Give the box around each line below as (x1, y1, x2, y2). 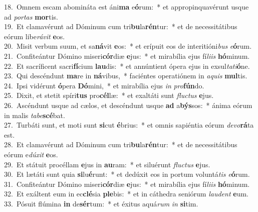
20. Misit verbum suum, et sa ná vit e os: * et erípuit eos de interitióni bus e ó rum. (4, 41, 252, 51)
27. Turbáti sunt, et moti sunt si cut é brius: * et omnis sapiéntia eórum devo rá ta (4, 120, 254, 130)
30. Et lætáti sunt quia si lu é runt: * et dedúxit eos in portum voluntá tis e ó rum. (4, 169, 250, 179)
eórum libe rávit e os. (4, 31, 65, 41)
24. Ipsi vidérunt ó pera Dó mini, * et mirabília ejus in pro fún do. (4, 80, 204, 90)
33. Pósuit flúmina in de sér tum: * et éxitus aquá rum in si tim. (4, 198, 198, 208)
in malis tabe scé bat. (4, 110, 65, 120)
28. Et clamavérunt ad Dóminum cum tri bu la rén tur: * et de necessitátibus (4, 139, 237, 150)
